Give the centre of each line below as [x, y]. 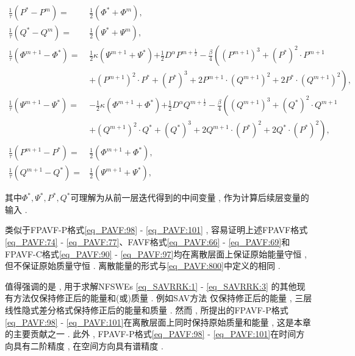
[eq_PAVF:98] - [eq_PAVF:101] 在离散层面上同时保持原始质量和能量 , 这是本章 [158, 322]
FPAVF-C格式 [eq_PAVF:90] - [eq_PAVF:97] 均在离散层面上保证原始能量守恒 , [156, 253]
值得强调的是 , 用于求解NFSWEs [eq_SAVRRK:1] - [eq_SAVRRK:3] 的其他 [151, 286]
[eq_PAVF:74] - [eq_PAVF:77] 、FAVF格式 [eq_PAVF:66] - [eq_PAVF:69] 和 [148, 242]
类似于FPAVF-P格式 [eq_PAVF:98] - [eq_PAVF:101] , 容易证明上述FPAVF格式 [156, 230]
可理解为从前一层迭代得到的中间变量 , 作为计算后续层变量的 [190, 197]
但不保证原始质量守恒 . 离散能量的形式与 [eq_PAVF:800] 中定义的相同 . [143, 266]
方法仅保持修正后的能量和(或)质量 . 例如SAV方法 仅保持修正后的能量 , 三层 [163, 298]
